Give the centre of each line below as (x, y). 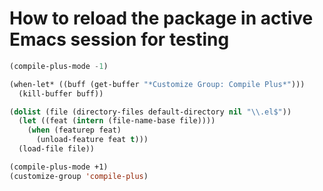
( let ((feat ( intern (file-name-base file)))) (117, 121)
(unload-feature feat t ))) (92, 140)
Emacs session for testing (119, 39)
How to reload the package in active (161, 18)
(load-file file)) (57, 149)
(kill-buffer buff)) (61, 93)
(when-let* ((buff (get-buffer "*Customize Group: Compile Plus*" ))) (157, 84)
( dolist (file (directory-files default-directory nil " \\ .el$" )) (150, 112)
